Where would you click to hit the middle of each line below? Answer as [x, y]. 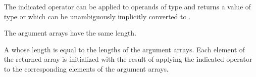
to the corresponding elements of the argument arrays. [86, 68]
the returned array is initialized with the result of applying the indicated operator [128, 59]
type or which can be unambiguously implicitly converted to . [98, 16]
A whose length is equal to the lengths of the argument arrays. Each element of [125, 49]
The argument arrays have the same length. [70, 33]
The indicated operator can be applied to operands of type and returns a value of [128, 6]
